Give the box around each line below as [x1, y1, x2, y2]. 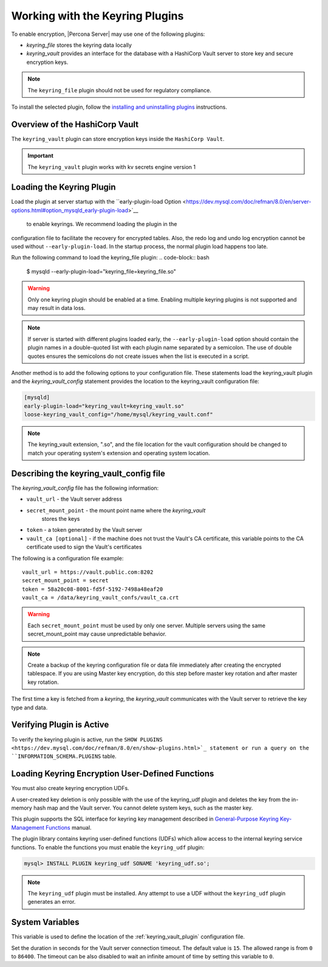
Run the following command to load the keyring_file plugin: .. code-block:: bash [11, 254, 210, 261]
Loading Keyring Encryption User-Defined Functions [11, 769, 214, 779]
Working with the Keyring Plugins [11, 9, 184, 22]
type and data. [11, 704, 48, 711]
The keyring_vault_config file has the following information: [11, 484, 159, 492]
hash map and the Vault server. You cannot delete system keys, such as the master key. [33, 804, 253, 811]
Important [27, 152, 54, 159]
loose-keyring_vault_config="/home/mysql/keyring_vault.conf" [24, 411, 213, 418]
